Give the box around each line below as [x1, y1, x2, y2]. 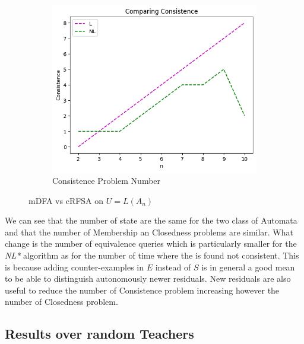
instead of [155, 260, 191, 273]
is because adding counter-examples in [5, 260, 144, 273]
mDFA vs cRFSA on [28, 194, 104, 206]
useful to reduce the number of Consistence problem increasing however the [5, 284, 280, 296]
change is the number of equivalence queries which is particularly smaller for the [5, 237, 297, 250]
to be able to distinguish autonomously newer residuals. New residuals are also [5, 272, 291, 285]
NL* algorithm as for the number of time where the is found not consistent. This [5, 249, 299, 262]
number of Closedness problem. [5, 295, 118, 308]
